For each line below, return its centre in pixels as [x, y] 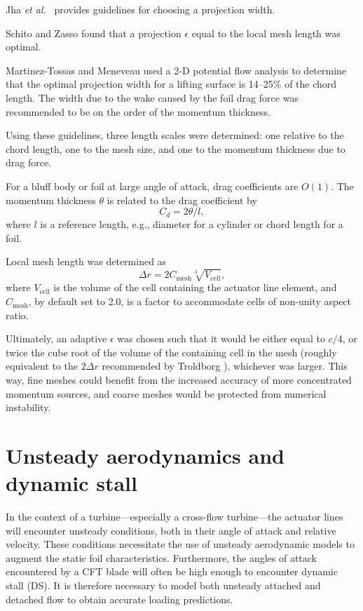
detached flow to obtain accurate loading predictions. [119, 599]
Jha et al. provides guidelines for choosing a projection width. [141, 9]
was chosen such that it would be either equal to [221, 338]
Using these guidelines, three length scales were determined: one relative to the [175, 135]
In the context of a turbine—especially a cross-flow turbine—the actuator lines [174, 517]
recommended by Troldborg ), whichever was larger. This [225, 366]
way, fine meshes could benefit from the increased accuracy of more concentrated [179, 380]
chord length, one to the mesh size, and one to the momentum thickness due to [176, 148]
